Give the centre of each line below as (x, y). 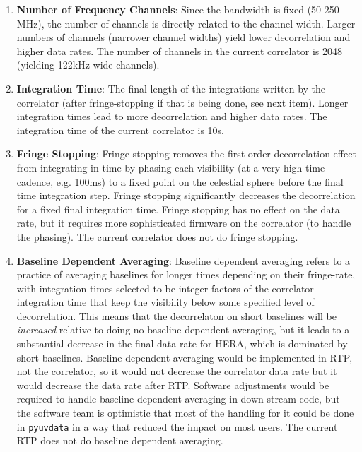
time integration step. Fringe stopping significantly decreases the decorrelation (186, 195)
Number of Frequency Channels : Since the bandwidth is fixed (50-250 (178, 9)
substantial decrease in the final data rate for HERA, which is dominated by (182, 344)
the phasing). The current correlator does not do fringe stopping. (157, 236)
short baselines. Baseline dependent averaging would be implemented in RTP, (185, 357)
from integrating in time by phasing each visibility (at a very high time (171, 167)
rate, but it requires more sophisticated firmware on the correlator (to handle (184, 223)
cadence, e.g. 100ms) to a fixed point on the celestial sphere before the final (180, 181)
